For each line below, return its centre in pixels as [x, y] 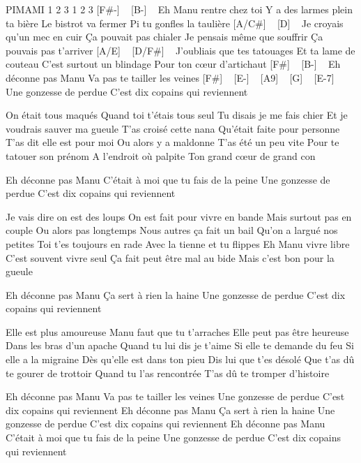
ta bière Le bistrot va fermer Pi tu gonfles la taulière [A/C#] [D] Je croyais [175, 23]
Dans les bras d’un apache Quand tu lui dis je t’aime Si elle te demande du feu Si [180, 345]
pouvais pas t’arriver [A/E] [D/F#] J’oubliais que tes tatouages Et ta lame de [180, 50]
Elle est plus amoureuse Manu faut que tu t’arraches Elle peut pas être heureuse [177, 331]
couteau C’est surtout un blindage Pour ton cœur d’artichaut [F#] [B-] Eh [173, 64]
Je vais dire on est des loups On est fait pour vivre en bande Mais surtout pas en [179, 216]
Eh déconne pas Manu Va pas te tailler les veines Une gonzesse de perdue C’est [175, 396]
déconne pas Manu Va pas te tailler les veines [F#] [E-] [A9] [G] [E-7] [170, 77]
